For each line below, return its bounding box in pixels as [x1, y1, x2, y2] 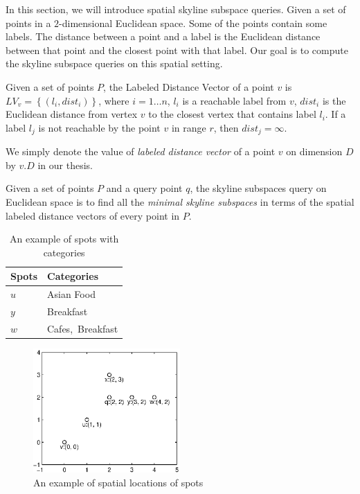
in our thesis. [37, 157, 93, 172]
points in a [6, 15, 51, 30]
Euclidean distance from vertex [6, 107, 138, 121]
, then [213, 120, 239, 134]
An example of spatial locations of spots [33, 475, 204, 489]
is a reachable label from [182, 93, 287, 107]
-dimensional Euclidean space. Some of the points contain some [59, 15, 327, 30]
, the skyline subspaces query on [190, 181, 327, 195]
